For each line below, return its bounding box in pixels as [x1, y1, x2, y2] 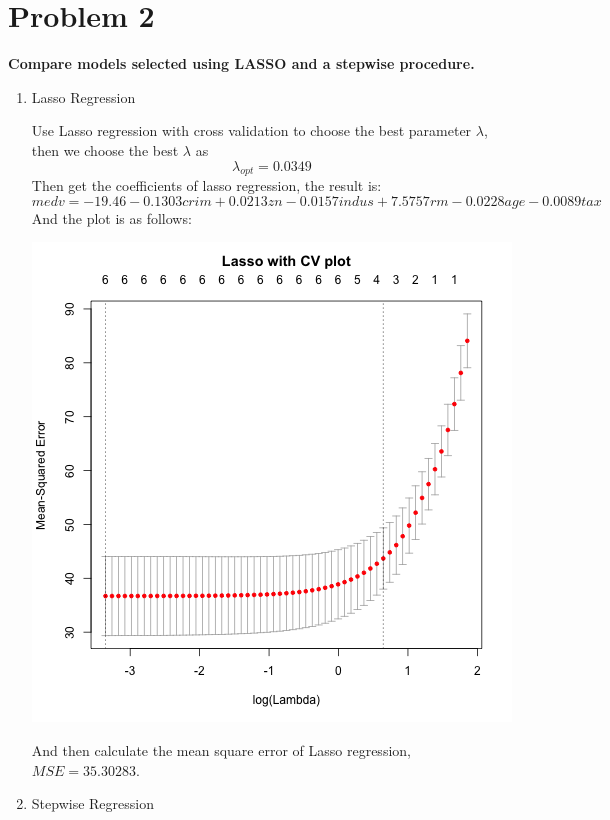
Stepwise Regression [31, 793, 154, 814]
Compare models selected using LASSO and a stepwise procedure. [8, 53, 475, 74]
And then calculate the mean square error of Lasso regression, [31, 740, 411, 761]
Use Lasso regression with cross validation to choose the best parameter [31, 120, 472, 141]
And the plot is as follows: [31, 207, 192, 228]
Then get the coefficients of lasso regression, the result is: [31, 175, 382, 196]
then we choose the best [31, 139, 179, 160]
